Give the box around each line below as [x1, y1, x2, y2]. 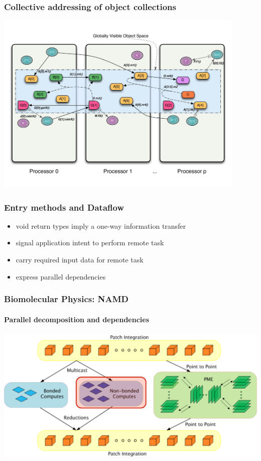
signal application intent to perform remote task [16, 237, 164, 248]
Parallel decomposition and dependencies [4, 314, 150, 324]
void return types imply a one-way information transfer [16, 220, 186, 231]
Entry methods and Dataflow [4, 201, 124, 213]
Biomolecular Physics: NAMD [4, 293, 128, 305]
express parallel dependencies [16, 271, 106, 282]
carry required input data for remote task [16, 254, 144, 264]
